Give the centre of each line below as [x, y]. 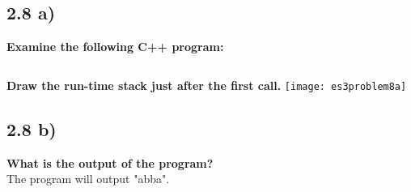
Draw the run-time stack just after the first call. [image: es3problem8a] [207, 85]
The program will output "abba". [88, 179]
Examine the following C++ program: [115, 47]
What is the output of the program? [110, 162]
